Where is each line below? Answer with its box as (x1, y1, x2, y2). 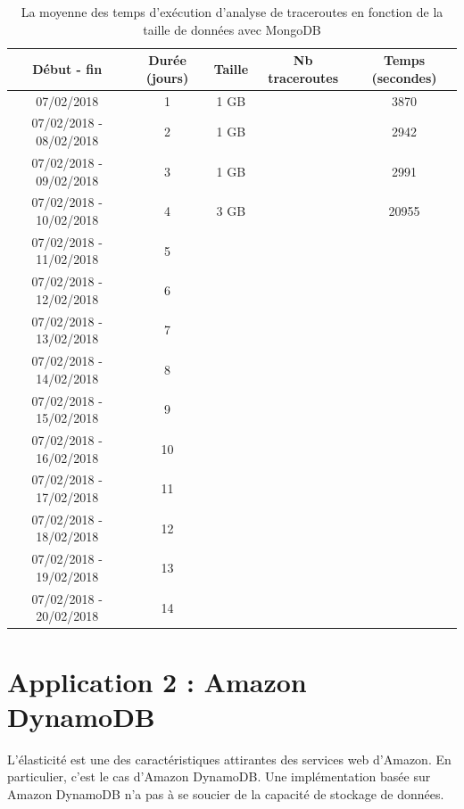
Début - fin (32, 59, 103, 78)
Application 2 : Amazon (7, 663, 307, 699)
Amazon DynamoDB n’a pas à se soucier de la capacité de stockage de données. (7, 784, 444, 803)
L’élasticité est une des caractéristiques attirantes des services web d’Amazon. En (7, 749, 452, 768)
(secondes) (371, 68, 437, 87)
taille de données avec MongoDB (143, 20, 321, 38)
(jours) (145, 68, 189, 87)
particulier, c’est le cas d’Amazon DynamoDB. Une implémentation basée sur (7, 767, 431, 786)
